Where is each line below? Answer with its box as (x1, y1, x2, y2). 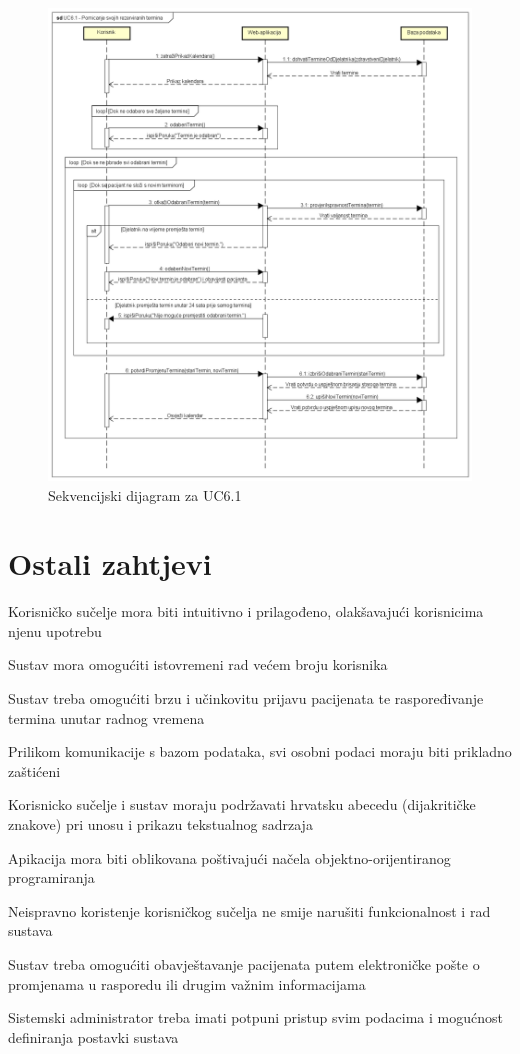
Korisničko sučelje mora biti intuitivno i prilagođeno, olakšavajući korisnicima (8, 601, 484, 622)
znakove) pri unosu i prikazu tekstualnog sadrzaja (8, 814, 313, 835)
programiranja (8, 867, 95, 888)
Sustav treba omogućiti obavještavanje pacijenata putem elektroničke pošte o (8, 953, 480, 974)
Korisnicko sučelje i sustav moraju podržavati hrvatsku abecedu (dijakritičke (8, 794, 476, 815)
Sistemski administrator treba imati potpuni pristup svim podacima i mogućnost (8, 1007, 503, 1028)
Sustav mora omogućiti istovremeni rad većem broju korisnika (8, 654, 388, 675)
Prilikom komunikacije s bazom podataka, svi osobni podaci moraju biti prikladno (8, 741, 512, 762)
